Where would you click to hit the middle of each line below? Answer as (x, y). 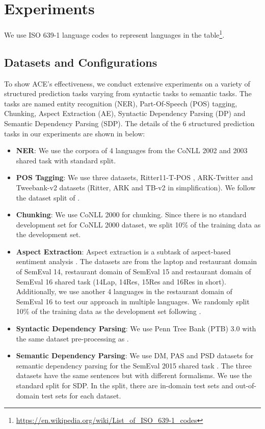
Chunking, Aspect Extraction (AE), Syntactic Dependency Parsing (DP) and (125, 113)
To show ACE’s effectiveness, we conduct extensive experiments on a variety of (127, 83)
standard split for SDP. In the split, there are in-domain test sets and (125, 385)
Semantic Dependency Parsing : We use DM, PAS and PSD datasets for (135, 355)
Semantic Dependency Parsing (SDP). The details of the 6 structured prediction (129, 123)
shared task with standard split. (66, 160)
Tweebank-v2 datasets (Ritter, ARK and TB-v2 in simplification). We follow (136, 187)
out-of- (246, 385)
